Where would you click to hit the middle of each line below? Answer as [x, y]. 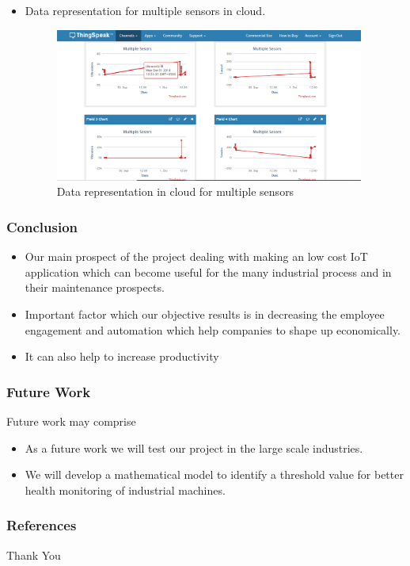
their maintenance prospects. [95, 287]
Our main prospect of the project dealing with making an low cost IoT [196, 256]
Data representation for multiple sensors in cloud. [145, 10]
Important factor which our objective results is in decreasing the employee [205, 314]
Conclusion [42, 226]
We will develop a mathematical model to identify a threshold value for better [214, 474]
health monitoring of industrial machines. [125, 490]
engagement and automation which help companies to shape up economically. [213, 329]
